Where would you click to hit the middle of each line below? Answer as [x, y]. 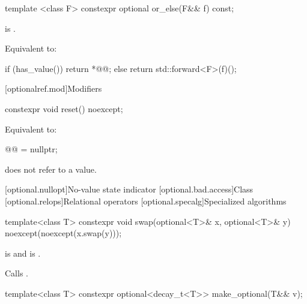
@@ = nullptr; [31, 149]
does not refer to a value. [51, 169]
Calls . [17, 273]
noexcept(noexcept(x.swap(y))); [63, 233]
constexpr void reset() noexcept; [64, 108]
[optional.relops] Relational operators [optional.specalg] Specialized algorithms [146, 201]
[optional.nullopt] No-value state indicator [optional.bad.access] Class [129, 189]
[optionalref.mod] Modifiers [53, 88]
